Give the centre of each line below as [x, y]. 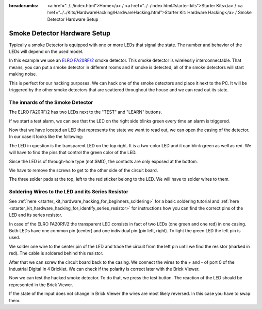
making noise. [23, 74]
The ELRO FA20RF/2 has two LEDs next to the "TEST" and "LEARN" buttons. [85, 112]
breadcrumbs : [24, 6]
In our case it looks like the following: [46, 137]
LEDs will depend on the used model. [46, 51]
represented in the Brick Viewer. [41, 285]
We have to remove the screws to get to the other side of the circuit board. [83, 170]
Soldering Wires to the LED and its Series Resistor [69, 192]
